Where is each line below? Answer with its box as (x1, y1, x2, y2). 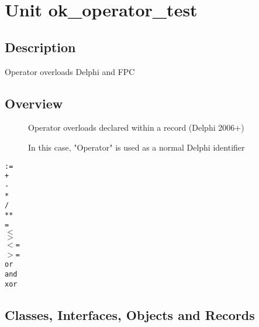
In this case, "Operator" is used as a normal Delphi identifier (28, 141, 245, 153)
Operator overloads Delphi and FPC (5, 65, 135, 77)
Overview (5, 94, 63, 112)
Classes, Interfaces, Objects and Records (5, 305, 255, 323)
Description (5, 38, 76, 56)
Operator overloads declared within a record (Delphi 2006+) (28, 121, 244, 134)
